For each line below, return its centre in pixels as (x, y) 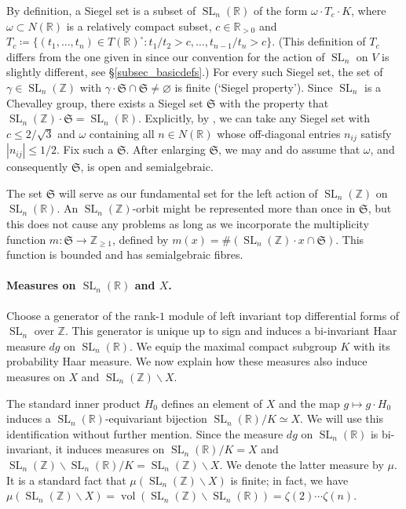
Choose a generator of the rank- (83, 315)
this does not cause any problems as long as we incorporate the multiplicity (188, 223)
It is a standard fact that (66, 480)
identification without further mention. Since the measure (145, 433)
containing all (122, 133)
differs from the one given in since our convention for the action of (166, 56)
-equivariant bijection (156, 418)
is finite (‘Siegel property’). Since (254, 87)
